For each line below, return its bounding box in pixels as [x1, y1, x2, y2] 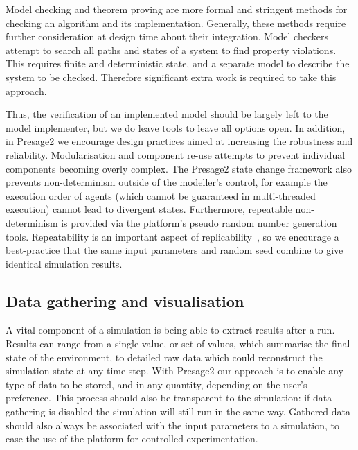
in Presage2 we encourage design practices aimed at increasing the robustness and [6, 134, 353, 148]
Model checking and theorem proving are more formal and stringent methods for [6, 2, 348, 16]
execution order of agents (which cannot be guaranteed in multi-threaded [6, 188, 316, 202]
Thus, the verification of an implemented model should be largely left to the [6, 107, 328, 121]
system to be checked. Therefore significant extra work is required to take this [6, 69, 337, 84]
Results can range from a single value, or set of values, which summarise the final [6, 336, 350, 351]
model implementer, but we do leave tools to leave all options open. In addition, [6, 120, 346, 135]
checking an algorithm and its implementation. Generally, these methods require [6, 15, 346, 30]
